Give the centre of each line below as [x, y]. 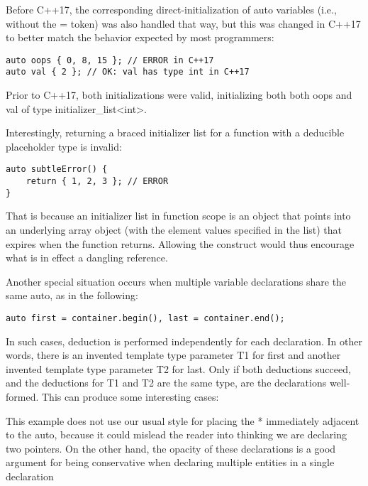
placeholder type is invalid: [64, 146]
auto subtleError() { [57, 169]
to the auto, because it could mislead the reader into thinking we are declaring [176, 434]
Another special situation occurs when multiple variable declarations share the [176, 281]
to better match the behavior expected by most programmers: [140, 37]
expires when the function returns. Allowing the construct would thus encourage [180, 243]
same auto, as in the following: [72, 295]
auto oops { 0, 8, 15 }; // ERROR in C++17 [110, 60]
